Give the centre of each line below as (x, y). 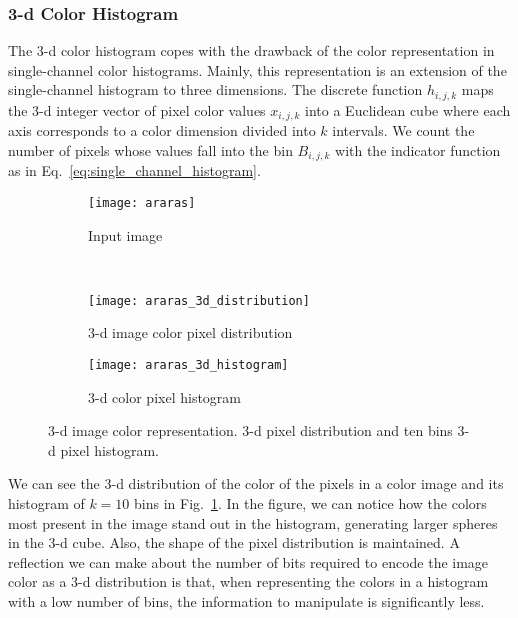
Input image (125, 234)
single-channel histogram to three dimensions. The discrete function (215, 89)
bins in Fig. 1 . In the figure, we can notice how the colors (310, 503)
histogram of (46, 503)
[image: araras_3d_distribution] (199, 300)
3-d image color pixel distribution (190, 332)
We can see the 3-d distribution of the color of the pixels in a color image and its (256, 483)
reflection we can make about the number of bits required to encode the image (248, 561)
